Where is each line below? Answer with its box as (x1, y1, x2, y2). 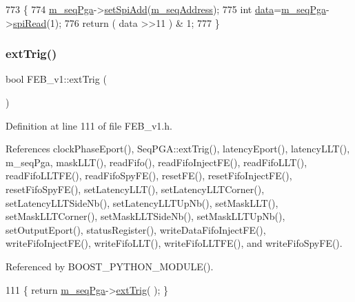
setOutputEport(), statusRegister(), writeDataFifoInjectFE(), (6, 222, 266, 236)
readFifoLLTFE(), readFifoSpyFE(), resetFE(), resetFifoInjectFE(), (6, 168, 292, 183)
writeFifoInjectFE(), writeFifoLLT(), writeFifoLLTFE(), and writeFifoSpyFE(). (6, 236, 343, 250)
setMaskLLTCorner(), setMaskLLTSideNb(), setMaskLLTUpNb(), (6, 209, 285, 223)
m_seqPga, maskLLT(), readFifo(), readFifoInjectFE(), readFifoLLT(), (6, 154, 307, 169)
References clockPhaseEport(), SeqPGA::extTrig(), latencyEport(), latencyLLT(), (6, 141, 350, 156)
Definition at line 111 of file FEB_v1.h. (6, 118, 172, 132)
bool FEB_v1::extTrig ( (6, 72, 107, 86)
